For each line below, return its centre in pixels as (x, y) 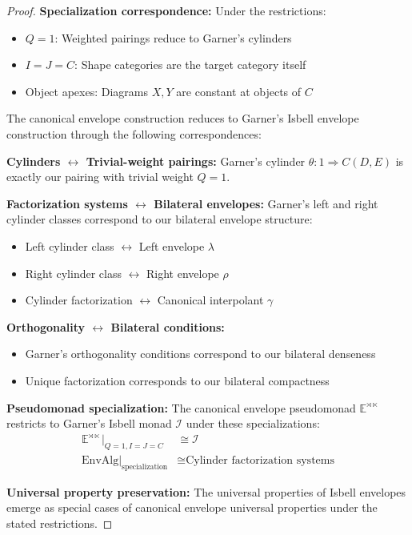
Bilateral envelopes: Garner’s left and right (266, 203)
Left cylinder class (70, 245)
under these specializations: (253, 423)
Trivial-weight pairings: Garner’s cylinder (196, 161)
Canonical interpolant (210, 300)
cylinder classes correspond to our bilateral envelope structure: (160, 219)
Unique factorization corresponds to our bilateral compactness (177, 380)
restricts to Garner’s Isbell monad (89, 423)
